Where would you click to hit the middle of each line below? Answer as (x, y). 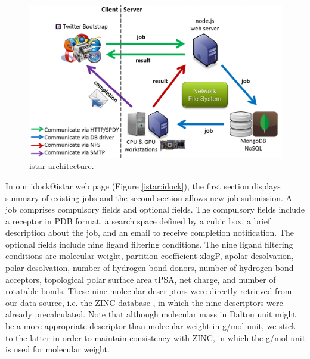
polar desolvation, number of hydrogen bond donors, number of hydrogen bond (150, 268)
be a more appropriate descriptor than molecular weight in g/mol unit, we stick (151, 326)
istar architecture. (62, 166)
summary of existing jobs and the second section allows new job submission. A (149, 197)
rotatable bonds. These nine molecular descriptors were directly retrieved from (149, 291)
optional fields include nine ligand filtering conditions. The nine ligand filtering (149, 244)
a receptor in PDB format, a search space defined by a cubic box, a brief (138, 221)
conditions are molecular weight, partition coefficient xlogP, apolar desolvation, (150, 256)
